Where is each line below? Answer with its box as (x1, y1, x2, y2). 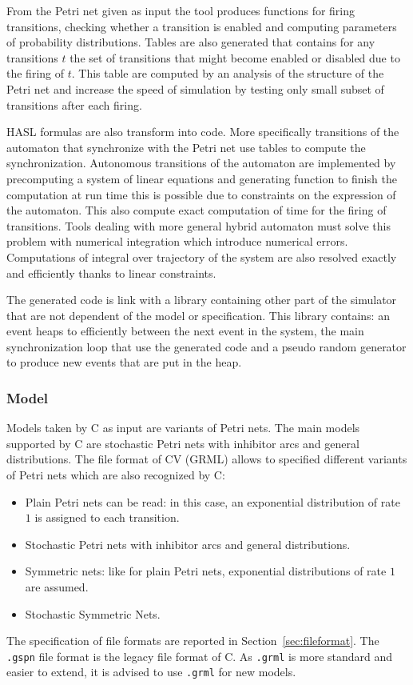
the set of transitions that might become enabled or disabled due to (69, 49, 400, 66)
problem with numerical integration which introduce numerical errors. (6, 233, 348, 250)
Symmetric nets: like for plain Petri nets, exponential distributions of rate (25, 563, 387, 579)
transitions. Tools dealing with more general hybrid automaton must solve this (6, 217, 391, 234)
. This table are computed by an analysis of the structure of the (71, 65, 384, 82)
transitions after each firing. (6, 96, 142, 113)
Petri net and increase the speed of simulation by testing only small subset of (6, 80, 384, 97)
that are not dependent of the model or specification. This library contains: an (6, 306, 390, 323)
